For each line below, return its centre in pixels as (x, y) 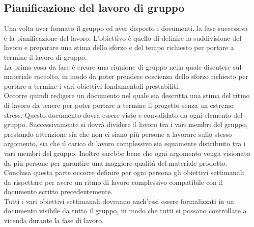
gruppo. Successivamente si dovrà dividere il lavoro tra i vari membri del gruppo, (126, 124)
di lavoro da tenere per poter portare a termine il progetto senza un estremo (119, 105)
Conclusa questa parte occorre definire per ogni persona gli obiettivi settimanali (124, 172)
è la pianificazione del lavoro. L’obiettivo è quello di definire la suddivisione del (123, 38)
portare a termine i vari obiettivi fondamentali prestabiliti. (92, 86)
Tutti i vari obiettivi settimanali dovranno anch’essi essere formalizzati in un (119, 201)
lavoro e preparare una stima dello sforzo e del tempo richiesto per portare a (119, 47)
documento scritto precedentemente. (58, 191)
